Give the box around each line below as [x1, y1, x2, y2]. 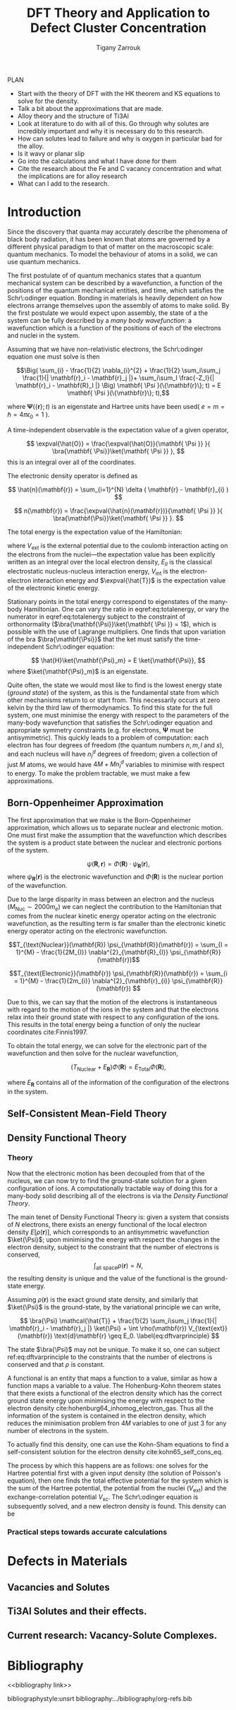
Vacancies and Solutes [7, 1581, 111, 1593]
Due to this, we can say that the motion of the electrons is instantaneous [7, 998, 218, 1007]
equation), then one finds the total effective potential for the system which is [7, 1476, 229, 1485]
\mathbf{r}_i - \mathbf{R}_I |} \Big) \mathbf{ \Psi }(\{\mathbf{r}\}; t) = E [15, 381, 222, 389]
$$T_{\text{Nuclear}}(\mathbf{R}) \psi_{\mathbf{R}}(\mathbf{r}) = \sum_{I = [8, 941, 229, 949]
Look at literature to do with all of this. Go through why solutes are [17, 119, 209, 128]
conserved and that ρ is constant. [7, 1360, 105, 1368]
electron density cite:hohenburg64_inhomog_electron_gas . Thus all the [7, 1403, 213, 1412]
